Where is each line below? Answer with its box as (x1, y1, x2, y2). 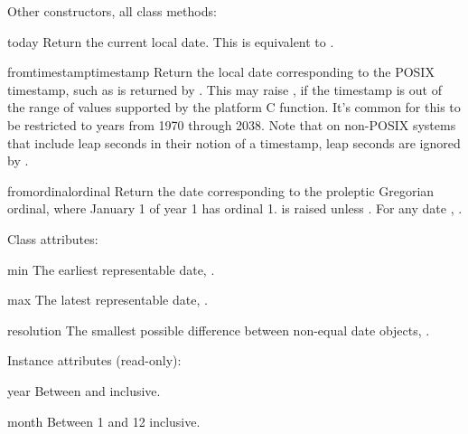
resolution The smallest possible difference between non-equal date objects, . (7, 320, 430, 339)
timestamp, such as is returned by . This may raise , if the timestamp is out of (7, 80, 442, 99)
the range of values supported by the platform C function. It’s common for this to (7, 98, 461, 117)
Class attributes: (7, 229, 98, 248)
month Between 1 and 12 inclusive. (7, 411, 201, 430)
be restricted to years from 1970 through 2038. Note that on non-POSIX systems (7, 115, 456, 134)
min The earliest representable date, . (7, 259, 215, 278)
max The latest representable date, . (7, 290, 208, 309)
